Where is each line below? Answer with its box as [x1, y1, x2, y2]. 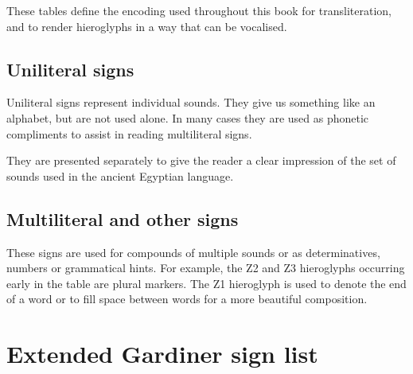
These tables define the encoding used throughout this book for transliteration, [6, 2, 392, 18]
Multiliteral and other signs [6, 206, 239, 231]
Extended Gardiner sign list [6, 337, 318, 370]
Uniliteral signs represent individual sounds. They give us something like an [6, 94, 376, 111]
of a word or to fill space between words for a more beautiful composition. [6, 290, 368, 307]
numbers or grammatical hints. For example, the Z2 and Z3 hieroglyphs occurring [6, 259, 405, 276]
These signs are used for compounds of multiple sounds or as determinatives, [6, 243, 380, 260]
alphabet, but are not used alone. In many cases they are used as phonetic [6, 109, 369, 126]
